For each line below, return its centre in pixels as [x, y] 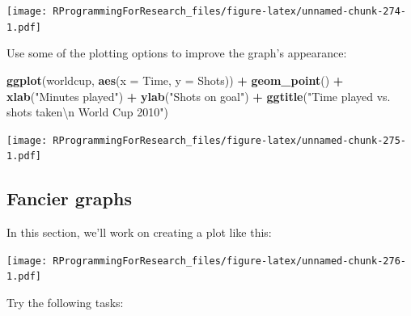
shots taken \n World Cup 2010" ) [87, 112]
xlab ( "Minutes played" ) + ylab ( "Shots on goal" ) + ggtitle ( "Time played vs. [199, 96]
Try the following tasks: [65, 303]
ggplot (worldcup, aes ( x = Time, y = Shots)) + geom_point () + [175, 80]
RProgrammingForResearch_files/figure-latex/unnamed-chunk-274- [229, 11]
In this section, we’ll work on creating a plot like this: [139, 232]
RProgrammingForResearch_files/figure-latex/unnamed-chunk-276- [229, 261]
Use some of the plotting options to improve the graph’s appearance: [177, 53]
